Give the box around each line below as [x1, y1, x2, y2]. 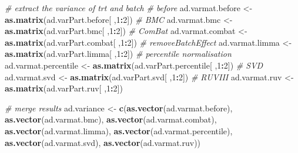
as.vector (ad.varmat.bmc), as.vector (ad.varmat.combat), [5, 113, 217, 125]
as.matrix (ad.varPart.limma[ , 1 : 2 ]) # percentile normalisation [5, 47, 232, 60]
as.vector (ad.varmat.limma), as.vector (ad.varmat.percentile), [5, 124, 233, 137]
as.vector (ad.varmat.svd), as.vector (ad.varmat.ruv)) [5, 136, 201, 148]
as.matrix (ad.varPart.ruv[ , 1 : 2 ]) [5, 82, 123, 94]
